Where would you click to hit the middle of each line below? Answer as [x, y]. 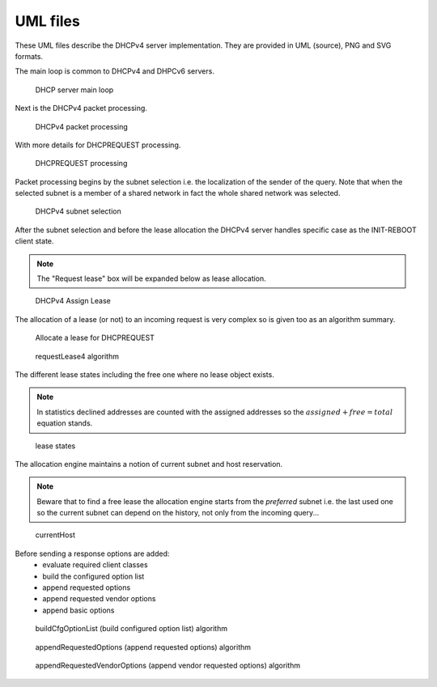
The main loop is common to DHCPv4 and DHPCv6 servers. [115, 71]
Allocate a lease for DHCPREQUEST [95, 338]
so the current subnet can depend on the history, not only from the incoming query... [178, 513]
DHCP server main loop [74, 90]
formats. [29, 56]
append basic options [78, 610]
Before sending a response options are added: [92, 553]
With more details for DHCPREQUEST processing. [98, 145]
